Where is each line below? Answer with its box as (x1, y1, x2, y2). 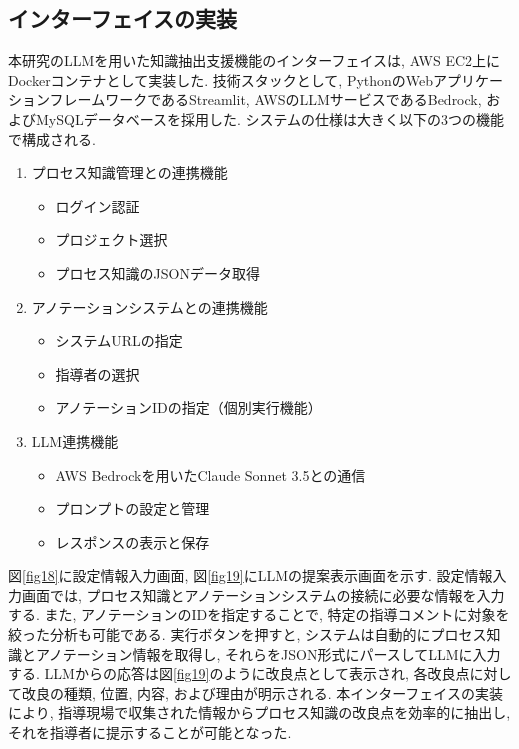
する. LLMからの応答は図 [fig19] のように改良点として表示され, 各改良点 (8, 663, 470, 684)
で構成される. (8, 128, 96, 149)
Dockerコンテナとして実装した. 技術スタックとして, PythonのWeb (8, 69, 434, 90)
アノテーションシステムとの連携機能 (31, 296, 268, 317)
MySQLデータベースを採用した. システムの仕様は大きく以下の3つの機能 (35, 108, 505, 129)
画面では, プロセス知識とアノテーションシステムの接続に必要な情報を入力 (21, 584, 505, 605)
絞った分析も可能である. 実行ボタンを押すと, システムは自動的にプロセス (8, 624, 487, 645)
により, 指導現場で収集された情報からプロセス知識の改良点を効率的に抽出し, (8, 702, 511, 723)
